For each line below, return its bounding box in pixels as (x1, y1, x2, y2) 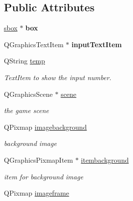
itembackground (81, 154, 129, 165)
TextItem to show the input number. (4, 72, 111, 82)
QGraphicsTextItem (4, 39, 64, 49)
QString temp (4, 56, 45, 66)
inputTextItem (71, 39, 122, 49)
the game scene (4, 105, 49, 115)
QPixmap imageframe (4, 188, 69, 198)
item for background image (4, 171, 84, 181)
